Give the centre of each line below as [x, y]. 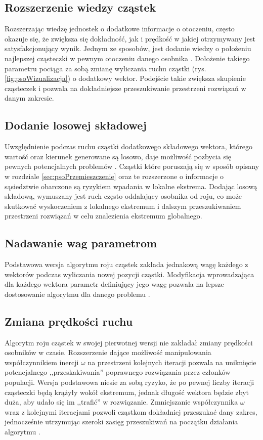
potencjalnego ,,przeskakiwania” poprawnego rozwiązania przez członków [118, 372]
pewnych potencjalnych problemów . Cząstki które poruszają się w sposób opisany [132, 166]
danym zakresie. [29, 98]
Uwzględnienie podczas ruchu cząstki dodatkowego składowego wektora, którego [128, 146]
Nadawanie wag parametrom [81, 243]
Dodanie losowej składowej [76, 125]
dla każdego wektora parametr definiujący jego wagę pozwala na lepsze [114, 284]
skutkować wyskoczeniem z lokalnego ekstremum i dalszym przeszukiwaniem [123, 206]
